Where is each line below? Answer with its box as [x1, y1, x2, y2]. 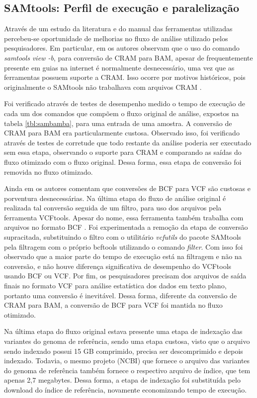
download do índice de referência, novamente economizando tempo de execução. [4, 384, 247, 395]
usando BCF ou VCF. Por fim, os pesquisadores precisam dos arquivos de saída [4, 270, 247, 281]
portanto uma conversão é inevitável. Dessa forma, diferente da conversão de [4, 290, 237, 300]
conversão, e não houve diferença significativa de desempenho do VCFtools [4, 261, 232, 271]
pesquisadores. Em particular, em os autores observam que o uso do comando [4, 43, 240, 53]
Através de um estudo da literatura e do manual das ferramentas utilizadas [4, 23, 233, 34]
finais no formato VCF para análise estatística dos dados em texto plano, [4, 280, 227, 291]
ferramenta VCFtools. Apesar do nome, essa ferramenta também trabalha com [4, 212, 244, 222]
